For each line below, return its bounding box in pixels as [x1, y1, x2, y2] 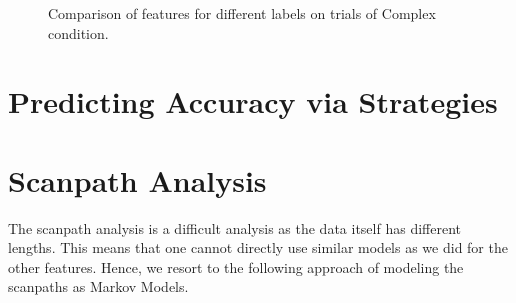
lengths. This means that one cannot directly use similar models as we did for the [8, 237, 508, 258]
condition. [48, 22, 109, 43]
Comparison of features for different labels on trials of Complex [48, 3, 436, 23]
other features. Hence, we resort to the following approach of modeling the [8, 256, 464, 277]
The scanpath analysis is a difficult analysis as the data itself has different [8, 217, 461, 238]
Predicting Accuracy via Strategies [8, 81, 498, 122]
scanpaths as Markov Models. [8, 276, 189, 297]
